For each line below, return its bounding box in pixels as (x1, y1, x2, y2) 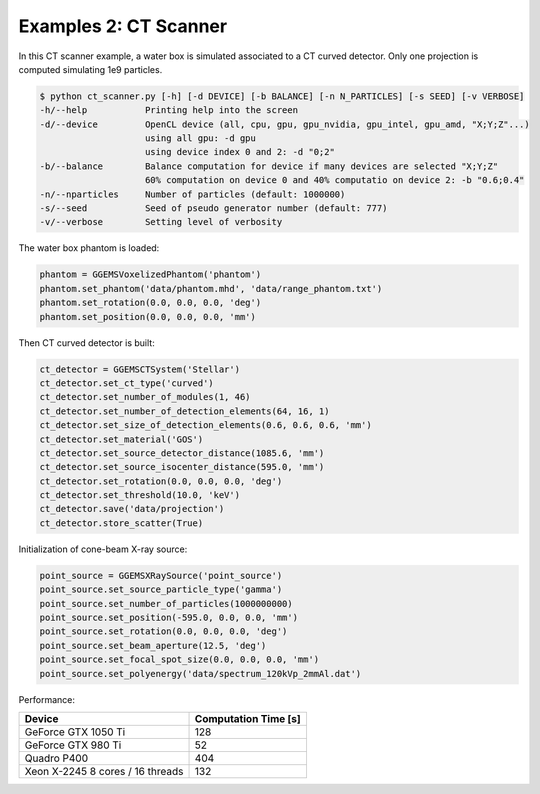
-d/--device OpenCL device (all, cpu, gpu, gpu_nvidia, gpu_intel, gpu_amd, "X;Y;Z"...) (39, 118, 530, 130)
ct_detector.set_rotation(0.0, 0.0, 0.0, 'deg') (39, 475, 283, 487)
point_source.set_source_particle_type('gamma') (39, 584, 283, 595)
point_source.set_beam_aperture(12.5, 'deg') (39, 640, 267, 651)
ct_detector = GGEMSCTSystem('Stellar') (39, 363, 240, 375)
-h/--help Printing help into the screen (39, 105, 299, 116)
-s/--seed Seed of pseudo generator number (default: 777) (39, 203, 388, 214)
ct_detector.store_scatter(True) (39, 517, 204, 529)
